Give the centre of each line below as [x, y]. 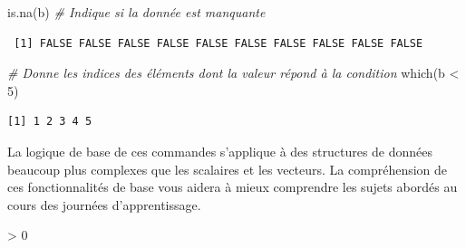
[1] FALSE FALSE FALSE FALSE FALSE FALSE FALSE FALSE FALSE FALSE [218, 43]
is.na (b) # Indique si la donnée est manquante [136, 12]
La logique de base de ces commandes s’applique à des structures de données [220, 151]
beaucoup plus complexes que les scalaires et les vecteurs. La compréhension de [228, 169]
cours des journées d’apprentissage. [104, 204]
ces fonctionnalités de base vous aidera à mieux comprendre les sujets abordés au [233, 187]
